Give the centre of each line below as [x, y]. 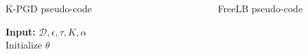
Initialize [24, 45]
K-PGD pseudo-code [49, 8]
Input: [21, 31]
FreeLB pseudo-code [260, 8]
